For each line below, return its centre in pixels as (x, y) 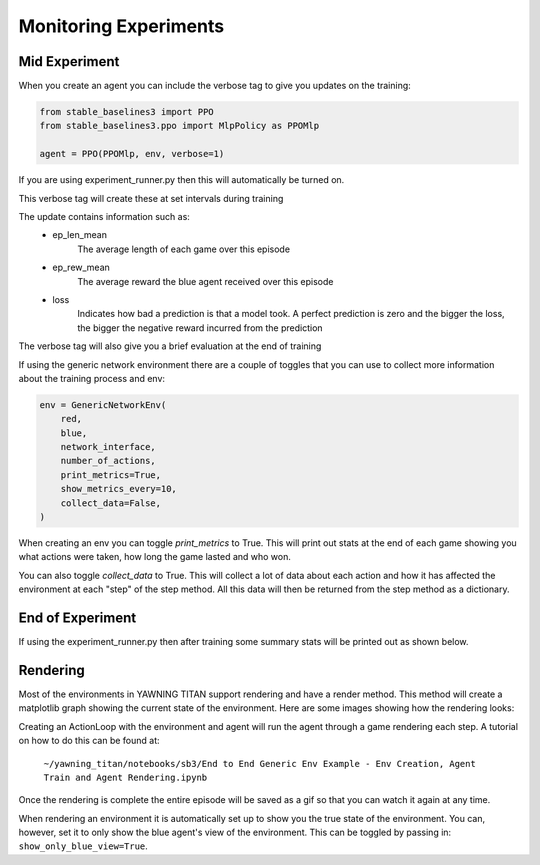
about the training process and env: (91, 378)
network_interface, (108, 447)
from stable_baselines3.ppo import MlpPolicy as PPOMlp (179, 126)
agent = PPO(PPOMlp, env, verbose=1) (132, 154)
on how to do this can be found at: (89, 741)
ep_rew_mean (81, 267)
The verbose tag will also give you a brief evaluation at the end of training (170, 346)
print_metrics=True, (111, 474)
